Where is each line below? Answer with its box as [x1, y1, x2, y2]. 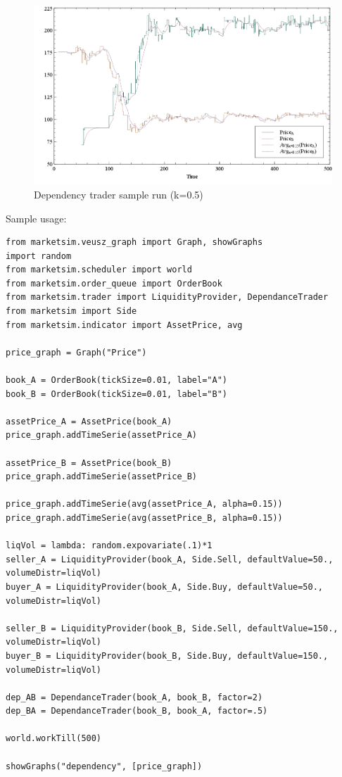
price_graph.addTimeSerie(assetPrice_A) [6, 430, 198, 441]
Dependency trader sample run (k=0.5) [34, 187, 203, 201]
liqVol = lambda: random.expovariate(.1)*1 [6, 541, 213, 551]
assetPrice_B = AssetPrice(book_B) [6, 457, 172, 468]
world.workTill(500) [6, 733, 102, 744]
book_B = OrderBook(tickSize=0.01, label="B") [6, 388, 227, 399]
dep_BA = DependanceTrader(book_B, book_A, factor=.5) [6, 706, 268, 716]
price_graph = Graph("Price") [6, 347, 147, 358]
